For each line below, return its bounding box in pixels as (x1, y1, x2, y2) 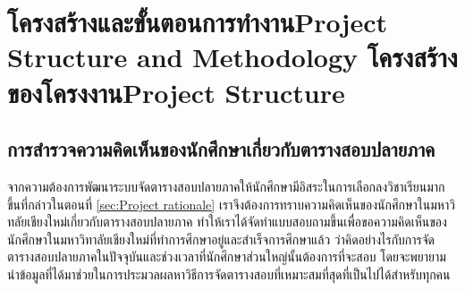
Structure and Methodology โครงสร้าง (7, 39, 458, 75)
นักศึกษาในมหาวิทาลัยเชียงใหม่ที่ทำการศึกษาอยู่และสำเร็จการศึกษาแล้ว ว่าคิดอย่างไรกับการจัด (7, 229, 435, 248)
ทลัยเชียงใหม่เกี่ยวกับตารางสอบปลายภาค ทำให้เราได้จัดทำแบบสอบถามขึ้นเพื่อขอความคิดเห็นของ (7, 212, 447, 231)
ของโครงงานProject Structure (7, 73, 345, 110)
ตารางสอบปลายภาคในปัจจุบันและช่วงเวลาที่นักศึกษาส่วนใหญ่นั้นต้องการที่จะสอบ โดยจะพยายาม (7, 247, 446, 266)
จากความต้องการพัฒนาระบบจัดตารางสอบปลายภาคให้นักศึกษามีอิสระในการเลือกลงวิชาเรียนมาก (7, 176, 445, 195)
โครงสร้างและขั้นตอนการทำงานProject (7, 4, 387, 40)
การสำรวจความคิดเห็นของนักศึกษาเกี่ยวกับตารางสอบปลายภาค (7, 135, 435, 163)
